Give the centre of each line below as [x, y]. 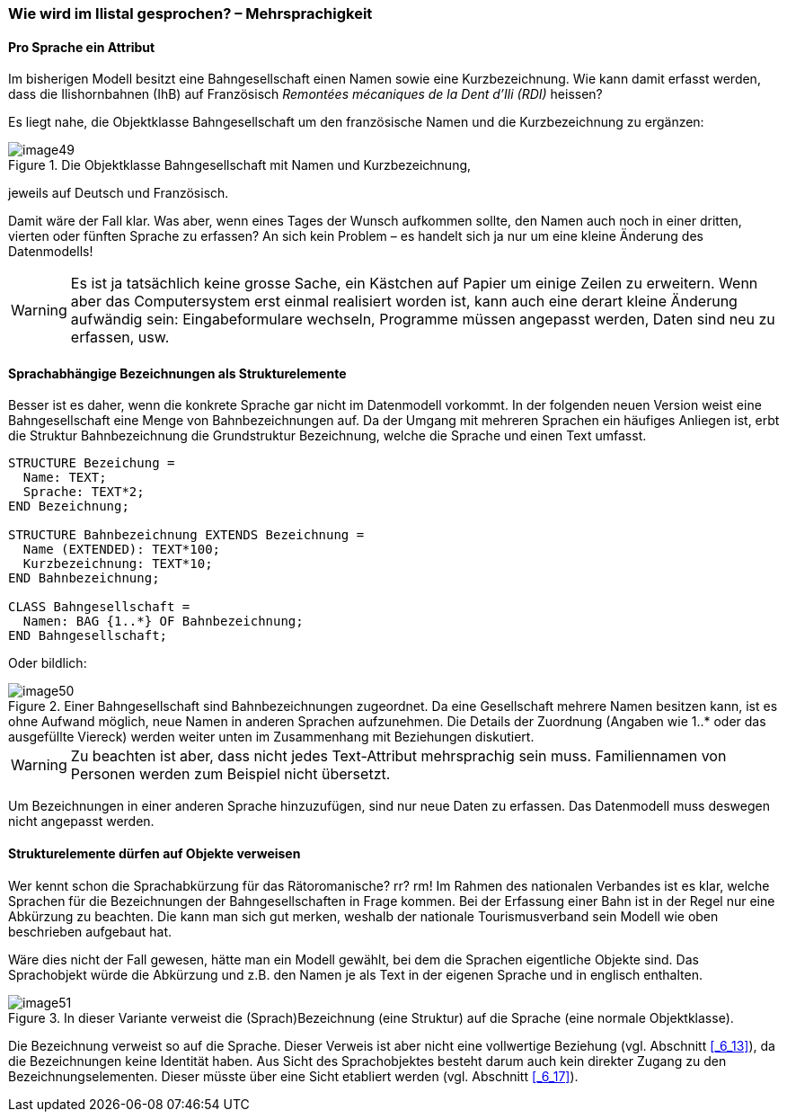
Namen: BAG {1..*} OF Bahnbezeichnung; [163, 622]
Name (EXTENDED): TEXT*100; [122, 550]
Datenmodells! [51, 252]
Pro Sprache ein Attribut [82, 47]
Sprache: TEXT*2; [84, 492]
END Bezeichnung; [69, 506]
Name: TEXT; [65, 478]
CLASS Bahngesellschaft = [99, 607]
